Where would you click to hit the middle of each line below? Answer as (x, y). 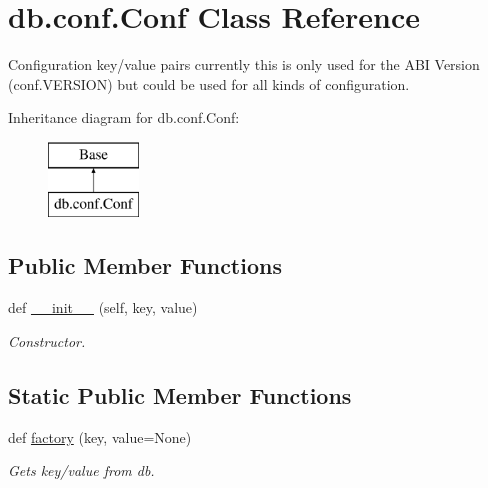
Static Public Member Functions (180, 394)
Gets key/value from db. (81, 470)
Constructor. (47, 340)
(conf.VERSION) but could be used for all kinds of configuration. (209, 83)
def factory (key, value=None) (100, 436)
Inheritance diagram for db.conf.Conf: (124, 117)
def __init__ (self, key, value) (103, 307)
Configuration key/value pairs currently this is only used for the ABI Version (244, 64)
